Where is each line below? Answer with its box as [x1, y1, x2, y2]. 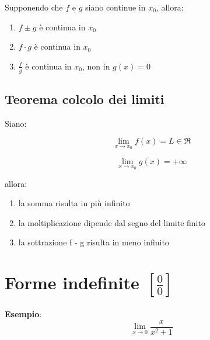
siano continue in [85, 1, 146, 13]
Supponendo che [5, 1, 63, 13]
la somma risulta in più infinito [18, 197, 130, 209]
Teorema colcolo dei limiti [5, 90, 164, 107]
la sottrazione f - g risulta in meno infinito [18, 236, 169, 248]
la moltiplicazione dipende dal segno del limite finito [18, 216, 205, 228]
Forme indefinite [5, 270, 139, 294]
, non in [82, 60, 110, 72]
